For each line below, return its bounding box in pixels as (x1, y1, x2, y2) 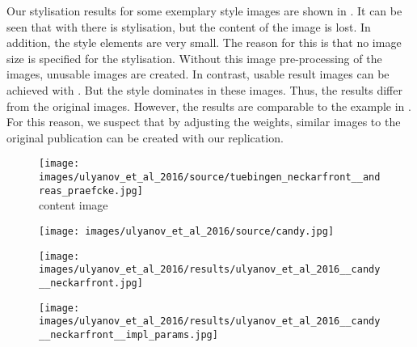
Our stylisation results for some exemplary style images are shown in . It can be (6, 2, 402, 19)
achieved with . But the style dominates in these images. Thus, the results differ (6, 81, 402, 98)
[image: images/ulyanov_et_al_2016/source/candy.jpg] (39, 225, 335, 237)
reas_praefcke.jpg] (39, 184, 143, 197)
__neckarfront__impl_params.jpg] (39, 328, 218, 341)
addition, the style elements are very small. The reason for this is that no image (6, 34, 402, 51)
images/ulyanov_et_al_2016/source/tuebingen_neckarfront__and (39, 171, 381, 183)
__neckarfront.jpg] (39, 277, 143, 289)
